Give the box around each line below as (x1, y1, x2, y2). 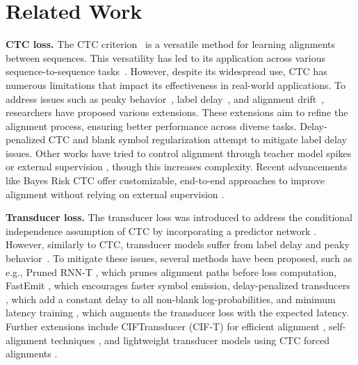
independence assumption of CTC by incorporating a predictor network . (6, 223, 316, 238)
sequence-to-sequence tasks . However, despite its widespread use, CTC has (6, 64, 327, 79)
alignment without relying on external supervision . (6, 186, 225, 201)
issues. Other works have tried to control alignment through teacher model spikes (6, 145, 352, 160)
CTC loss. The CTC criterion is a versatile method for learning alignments (6, 37, 335, 51)
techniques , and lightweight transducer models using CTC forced (50, 332, 329, 347)
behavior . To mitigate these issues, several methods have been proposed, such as (6, 251, 352, 266)
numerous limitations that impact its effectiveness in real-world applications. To (6, 77, 346, 92)
